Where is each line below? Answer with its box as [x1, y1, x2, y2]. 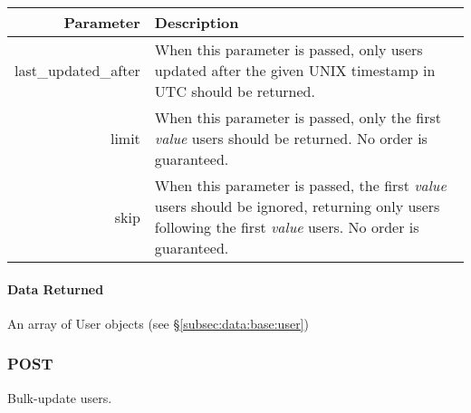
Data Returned [7, 279, 104, 298]
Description [154, 12, 239, 33]
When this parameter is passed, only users [154, 39, 423, 60]
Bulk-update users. [7, 388, 112, 407]
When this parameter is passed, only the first [154, 107, 441, 128]
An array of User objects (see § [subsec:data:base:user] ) [7, 313, 309, 332]
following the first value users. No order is [154, 216, 419, 237]
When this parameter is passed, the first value [154, 175, 447, 196]
